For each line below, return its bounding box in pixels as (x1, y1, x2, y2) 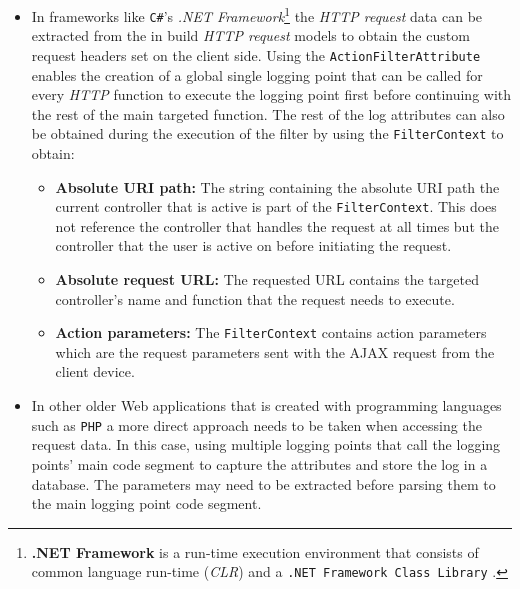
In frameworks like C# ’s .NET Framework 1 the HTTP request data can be (31, 3, 483, 26)
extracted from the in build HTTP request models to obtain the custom (31, 25, 470, 46)
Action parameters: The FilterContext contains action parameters (55, 322, 487, 343)
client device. (55, 361, 135, 382)
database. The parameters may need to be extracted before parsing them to (31, 473, 496, 494)
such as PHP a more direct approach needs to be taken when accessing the (31, 414, 482, 435)
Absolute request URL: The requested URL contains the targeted (55, 269, 479, 290)
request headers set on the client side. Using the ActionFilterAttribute (31, 44, 481, 65)
